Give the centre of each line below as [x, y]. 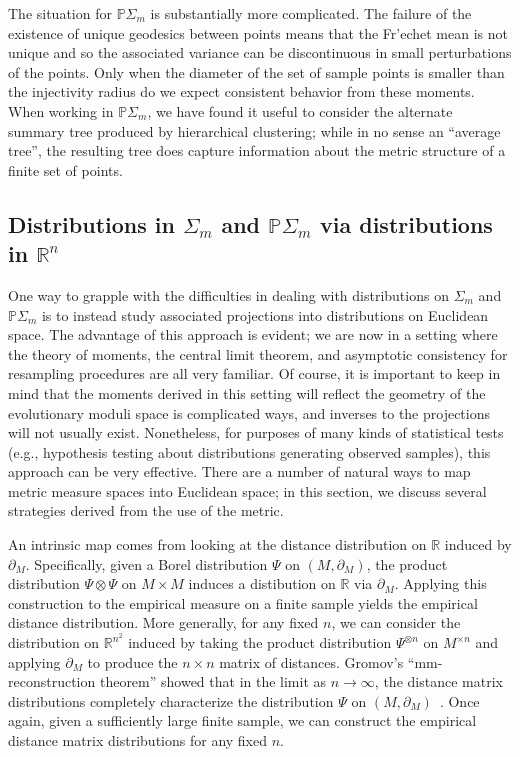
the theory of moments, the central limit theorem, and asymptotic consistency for [258, 353]
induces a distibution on [262, 583]
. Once [459, 700]
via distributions [406, 223]
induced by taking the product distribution [260, 642]
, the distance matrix [438, 681]
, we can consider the [396, 622]
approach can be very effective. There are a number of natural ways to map [239, 471]
